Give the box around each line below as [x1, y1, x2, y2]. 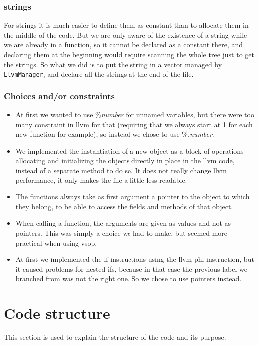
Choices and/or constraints [4, 89, 115, 102]
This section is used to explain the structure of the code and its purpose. [4, 332, 226, 342]
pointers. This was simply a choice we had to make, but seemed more [15, 228, 228, 238]
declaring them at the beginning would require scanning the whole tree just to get [4, 49, 254, 59]
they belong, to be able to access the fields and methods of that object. [15, 201, 233, 211]
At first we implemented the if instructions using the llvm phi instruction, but [15, 254, 254, 264]
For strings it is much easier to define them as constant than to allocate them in [4, 20, 249, 30]
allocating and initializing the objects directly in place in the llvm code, [15, 155, 235, 166]
